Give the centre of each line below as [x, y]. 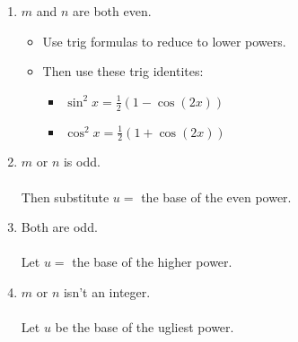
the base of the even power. [216, 197]
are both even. [112, 11]
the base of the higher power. [152, 262]
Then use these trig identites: [123, 71]
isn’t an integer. [107, 292]
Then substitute [65, 197]
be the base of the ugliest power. [145, 327]
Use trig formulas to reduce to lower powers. [164, 41]
